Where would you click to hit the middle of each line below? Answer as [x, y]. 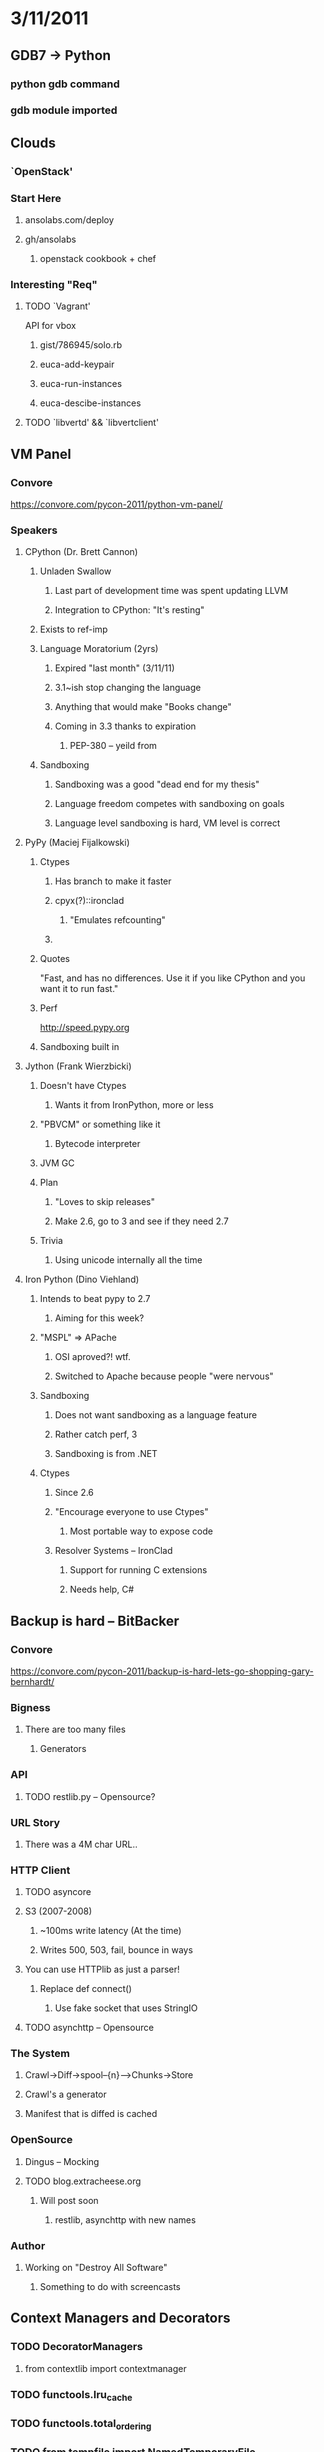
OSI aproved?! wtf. [92, 1357]
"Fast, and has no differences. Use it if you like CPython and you [172, 978]
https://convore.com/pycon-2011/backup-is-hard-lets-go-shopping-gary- [162, 1671]
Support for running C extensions [138, 1570]
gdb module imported [64, 110]
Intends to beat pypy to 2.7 [95, 1299]
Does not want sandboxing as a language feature [156, 1415]
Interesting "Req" [54, 284]
